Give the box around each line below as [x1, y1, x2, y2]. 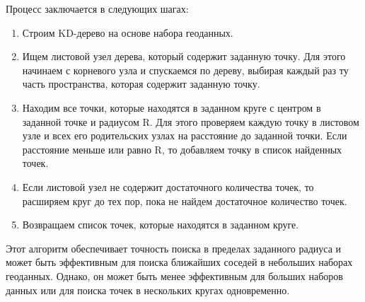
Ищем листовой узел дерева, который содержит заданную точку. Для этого [22, 49, 346, 64]
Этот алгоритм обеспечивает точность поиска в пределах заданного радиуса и [6, 240, 342, 255]
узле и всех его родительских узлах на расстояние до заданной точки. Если [22, 128, 347, 143]
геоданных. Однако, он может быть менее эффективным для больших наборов [6, 268, 343, 283]
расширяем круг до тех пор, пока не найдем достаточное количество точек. [22, 193, 347, 208]
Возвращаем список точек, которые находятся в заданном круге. [22, 217, 299, 232]
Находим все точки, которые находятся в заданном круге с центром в [22, 100, 321, 115]
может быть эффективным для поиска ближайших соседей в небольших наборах [6, 255, 353, 269]
